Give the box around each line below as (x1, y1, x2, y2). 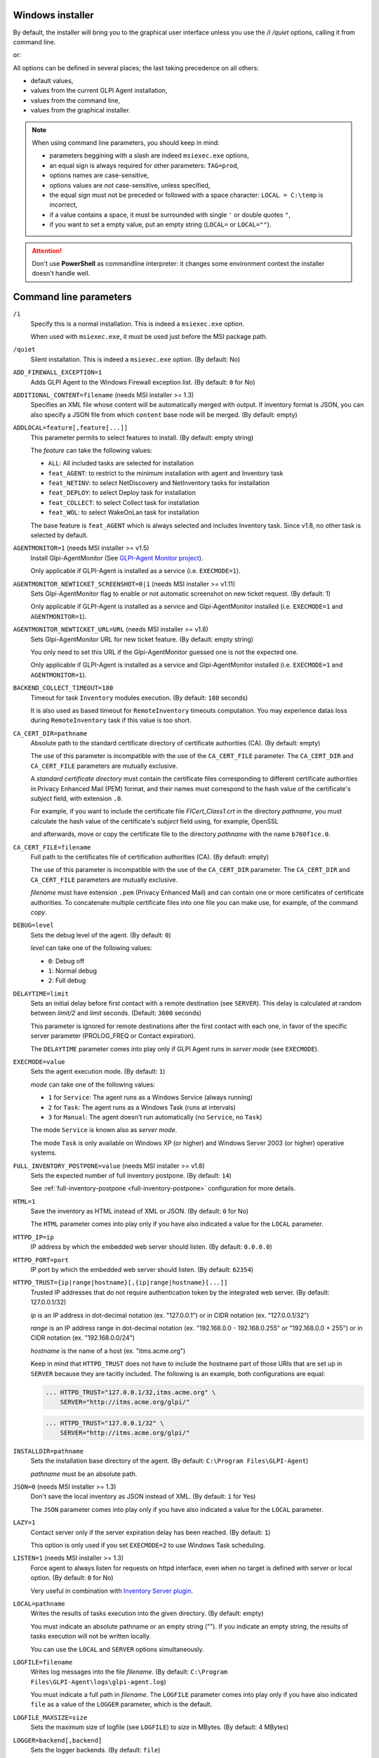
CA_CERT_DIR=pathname (13, 729, 88, 738)
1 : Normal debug (48, 966, 98, 975)
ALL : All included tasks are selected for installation (48, 459, 194, 468)
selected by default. (30, 531, 88, 539)
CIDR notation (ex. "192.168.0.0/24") (30, 1333, 135, 1342)
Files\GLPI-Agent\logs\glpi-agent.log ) (30, 1677, 166, 1686)
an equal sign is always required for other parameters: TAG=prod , (49, 161, 239, 169)
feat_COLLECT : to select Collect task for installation (48, 498, 200, 506)
